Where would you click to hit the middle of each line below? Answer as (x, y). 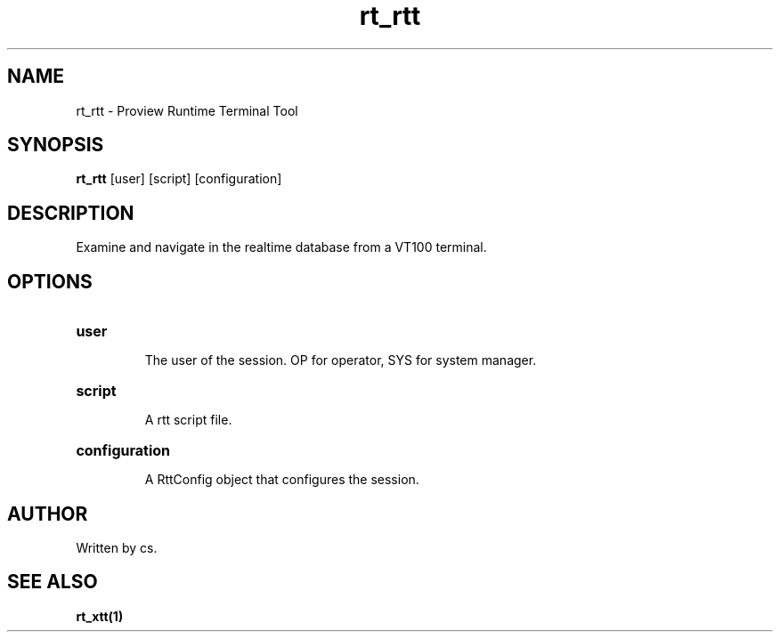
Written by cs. (117, 547)
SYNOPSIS (56, 145)
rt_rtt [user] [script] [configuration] (179, 179)
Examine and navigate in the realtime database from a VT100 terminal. (281, 247)
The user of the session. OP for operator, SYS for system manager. (341, 360)
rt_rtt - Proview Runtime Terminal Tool (187, 110)
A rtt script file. (188, 420)
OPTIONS (50, 281)
